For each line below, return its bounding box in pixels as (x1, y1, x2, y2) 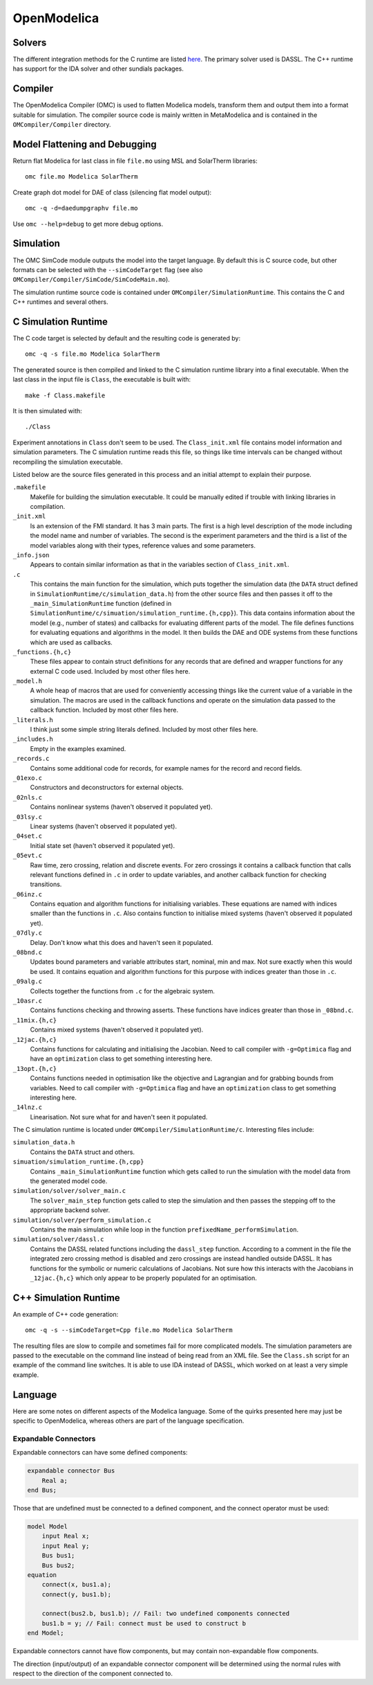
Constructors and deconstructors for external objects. (30, 783, 184, 792)
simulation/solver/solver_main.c (12, 1187, 126, 1195)
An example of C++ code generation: (12, 1310, 119, 1318)
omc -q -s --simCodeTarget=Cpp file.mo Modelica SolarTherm (25, 1326, 233, 1334)
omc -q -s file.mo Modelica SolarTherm (25, 350, 160, 358)
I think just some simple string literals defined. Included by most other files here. (30, 726, 258, 734)
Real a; (41, 1477, 68, 1484)
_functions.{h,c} (12, 648, 72, 656)
